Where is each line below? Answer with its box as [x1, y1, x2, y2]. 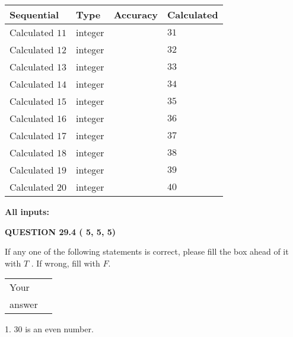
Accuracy [113, 8, 158, 21]
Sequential [9, 8, 59, 21]
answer [9, 297, 38, 312]
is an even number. [25, 323, 94, 335]
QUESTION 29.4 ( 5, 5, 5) [5, 225, 116, 237]
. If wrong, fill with [31, 256, 100, 269]
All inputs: [5, 206, 49, 217]
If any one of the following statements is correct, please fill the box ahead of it [5, 245, 289, 258]
